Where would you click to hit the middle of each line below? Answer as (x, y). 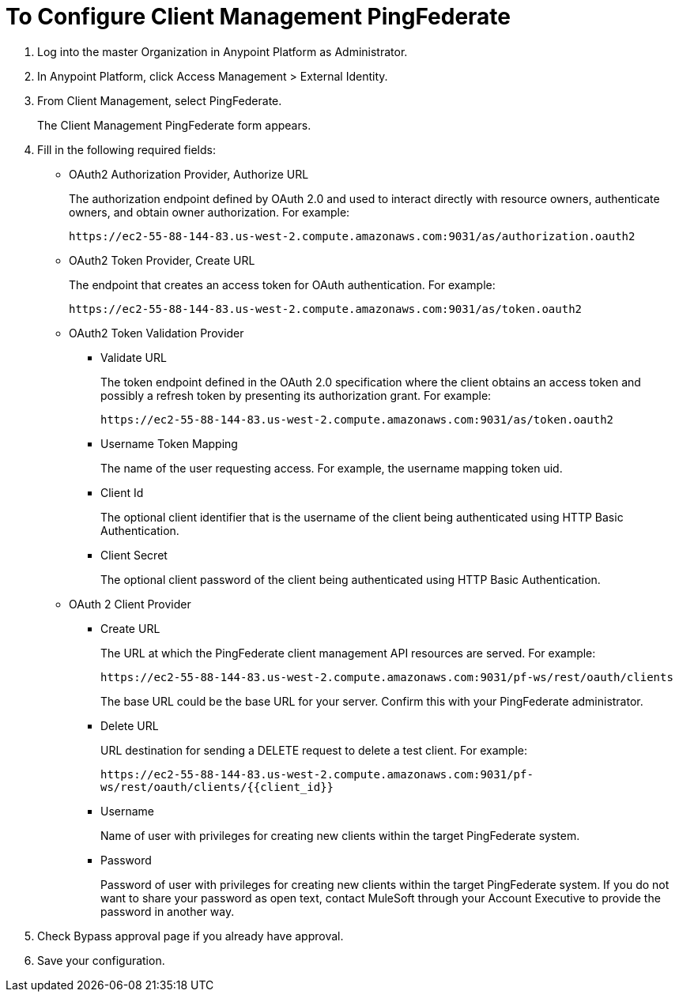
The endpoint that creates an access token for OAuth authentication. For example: (282, 284)
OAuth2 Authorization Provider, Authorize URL (189, 174)
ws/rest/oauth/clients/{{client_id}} (217, 787)
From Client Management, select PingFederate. (160, 100)
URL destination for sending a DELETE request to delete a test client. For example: (314, 750)
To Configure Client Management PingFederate (258, 17)
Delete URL (130, 725)
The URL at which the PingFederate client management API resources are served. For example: (348, 653)
